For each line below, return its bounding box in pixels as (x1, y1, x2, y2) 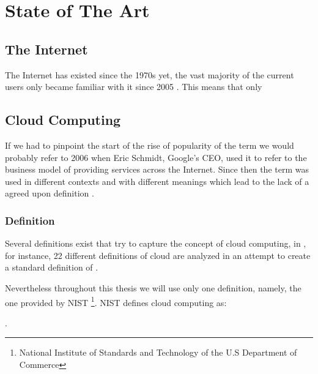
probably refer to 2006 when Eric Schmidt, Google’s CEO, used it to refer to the (5, 151, 307, 163)
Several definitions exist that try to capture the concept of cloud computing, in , (5, 237, 306, 250)
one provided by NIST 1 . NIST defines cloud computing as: (5, 294, 227, 309)
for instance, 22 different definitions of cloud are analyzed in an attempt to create (5, 249, 311, 261)
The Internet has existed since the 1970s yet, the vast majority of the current (5, 68, 294, 81)
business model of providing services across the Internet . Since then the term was (5, 163, 309, 176)
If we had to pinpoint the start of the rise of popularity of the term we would (5, 138, 294, 151)
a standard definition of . (5, 261, 98, 274)
